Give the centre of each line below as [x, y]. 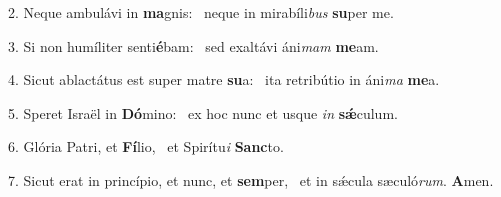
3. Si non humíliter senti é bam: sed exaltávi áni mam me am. [193, 45]
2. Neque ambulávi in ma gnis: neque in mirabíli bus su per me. [201, 12]
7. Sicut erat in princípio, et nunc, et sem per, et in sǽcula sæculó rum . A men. [251, 179]
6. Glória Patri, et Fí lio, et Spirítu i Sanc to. [146, 146]
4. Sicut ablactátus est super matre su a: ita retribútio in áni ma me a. [224, 79]
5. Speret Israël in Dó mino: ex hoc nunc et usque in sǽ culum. [203, 112]
